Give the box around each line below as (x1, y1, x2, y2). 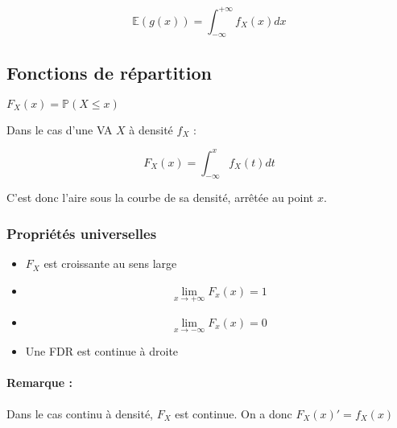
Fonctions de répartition (6, 60, 212, 84)
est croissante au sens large (43, 255, 177, 272)
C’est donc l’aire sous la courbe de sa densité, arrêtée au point (6, 189, 314, 206)
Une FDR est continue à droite (25, 343, 179, 360)
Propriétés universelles (6, 223, 157, 243)
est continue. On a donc (175, 405, 292, 422)
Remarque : (6, 374, 72, 391)
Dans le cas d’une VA (6, 121, 113, 138)
